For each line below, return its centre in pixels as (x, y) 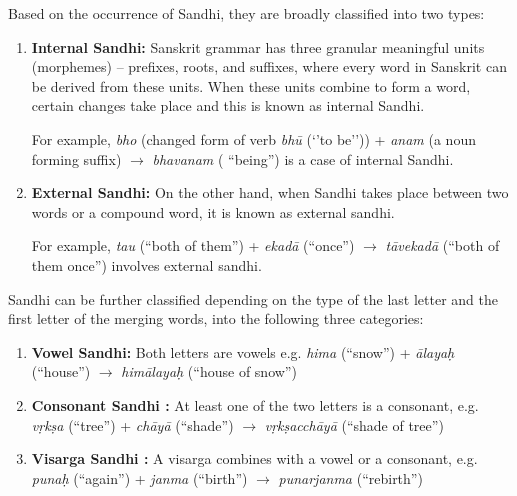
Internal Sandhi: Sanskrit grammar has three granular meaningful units (258, 46)
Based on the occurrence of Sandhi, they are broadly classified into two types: (246, 13)
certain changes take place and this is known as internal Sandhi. (228, 105)
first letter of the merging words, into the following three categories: (216, 318)
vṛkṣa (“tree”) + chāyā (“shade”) (132, 424)
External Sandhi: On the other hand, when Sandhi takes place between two (270, 192)
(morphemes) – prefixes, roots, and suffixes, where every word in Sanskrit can (269, 66)
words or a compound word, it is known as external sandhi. (213, 211)
